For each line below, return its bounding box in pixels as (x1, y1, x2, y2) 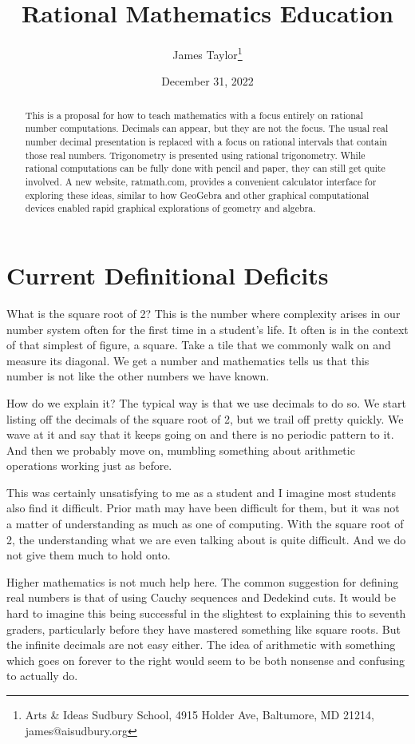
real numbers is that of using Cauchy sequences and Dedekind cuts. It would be (6, 589, 396, 606)
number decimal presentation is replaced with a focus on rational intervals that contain (25, 135, 388, 149)
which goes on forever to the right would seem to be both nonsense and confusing (6, 651, 405, 668)
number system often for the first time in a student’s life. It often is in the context (6, 320, 409, 337)
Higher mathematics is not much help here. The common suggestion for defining (6, 573, 399, 590)
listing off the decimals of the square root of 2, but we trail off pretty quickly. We (6, 410, 404, 427)
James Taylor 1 (172, 44, 243, 62)
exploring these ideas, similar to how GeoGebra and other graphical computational (25, 188, 370, 201)
